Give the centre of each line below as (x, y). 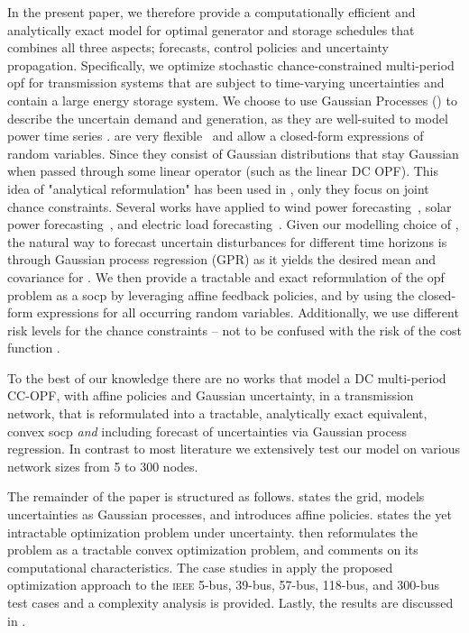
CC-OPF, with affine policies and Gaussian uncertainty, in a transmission (211, 395)
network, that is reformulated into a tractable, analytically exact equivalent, (217, 413)
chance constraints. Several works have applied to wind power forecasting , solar (230, 206)
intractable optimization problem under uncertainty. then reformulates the (212, 532)
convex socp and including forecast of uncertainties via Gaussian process (207, 431)
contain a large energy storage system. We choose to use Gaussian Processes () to (232, 100)
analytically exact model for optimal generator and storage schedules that (211, 29)
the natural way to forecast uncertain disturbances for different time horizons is (227, 241)
